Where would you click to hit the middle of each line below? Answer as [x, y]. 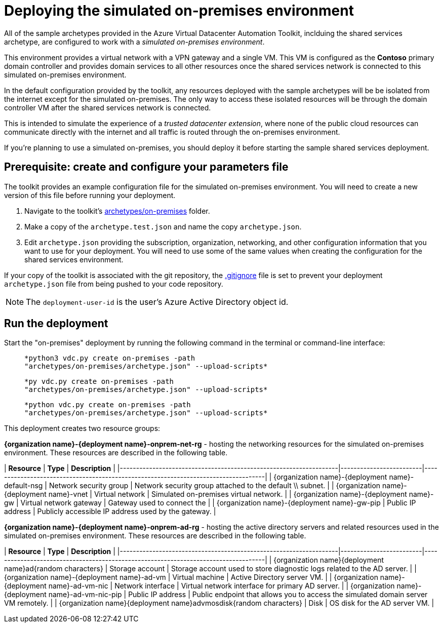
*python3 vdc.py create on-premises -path [110, 358]
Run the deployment [56, 324]
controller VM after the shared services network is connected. [108, 107]
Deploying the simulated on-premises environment [179, 11]
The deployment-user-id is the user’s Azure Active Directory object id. [157, 302]
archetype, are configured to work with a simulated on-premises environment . [134, 42]
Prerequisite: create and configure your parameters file [146, 167]
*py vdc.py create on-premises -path [99, 382]
